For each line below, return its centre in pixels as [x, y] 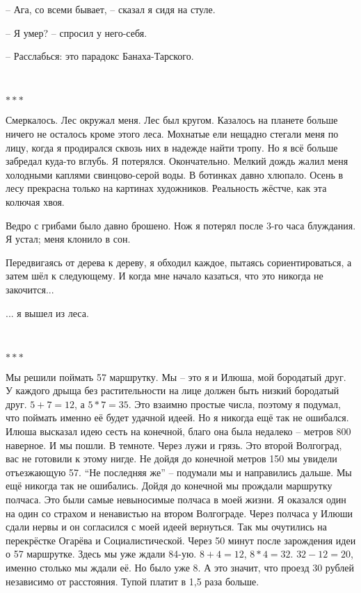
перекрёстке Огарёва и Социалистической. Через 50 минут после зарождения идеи [181, 540]
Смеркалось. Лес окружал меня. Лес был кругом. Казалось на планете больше [172, 120]
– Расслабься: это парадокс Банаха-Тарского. [100, 56]
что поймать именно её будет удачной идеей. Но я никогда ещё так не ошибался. [177, 417]
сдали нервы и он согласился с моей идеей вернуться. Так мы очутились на [166, 527]
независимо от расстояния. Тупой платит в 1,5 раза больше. [133, 581]
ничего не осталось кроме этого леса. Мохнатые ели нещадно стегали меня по [172, 133]
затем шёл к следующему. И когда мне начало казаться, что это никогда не [165, 276]
